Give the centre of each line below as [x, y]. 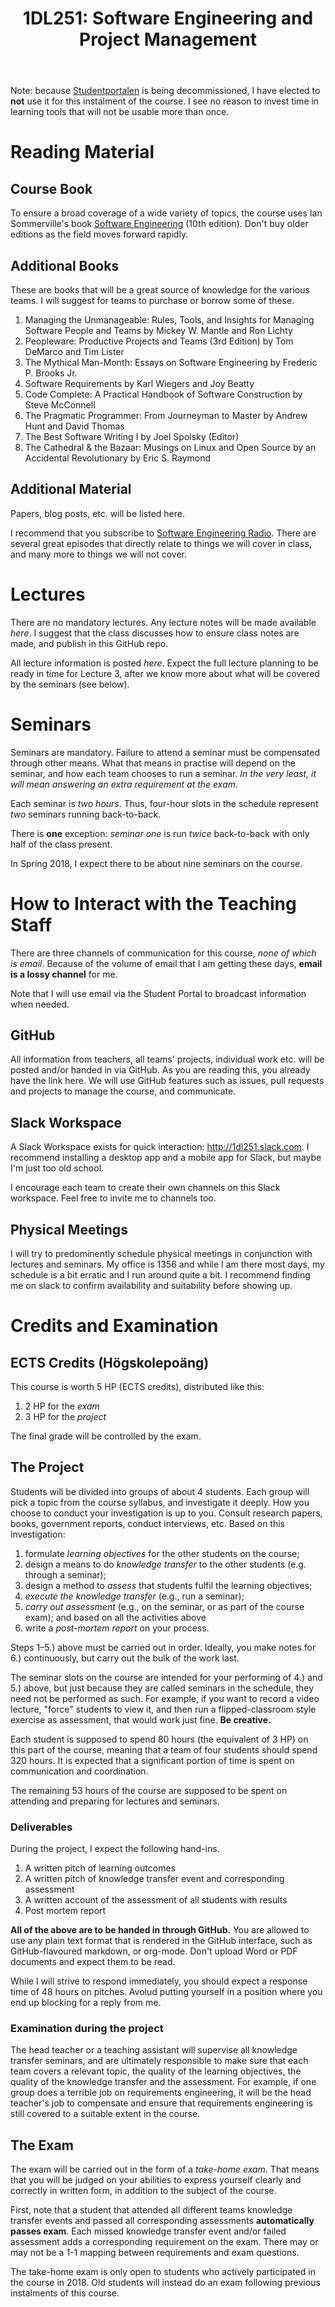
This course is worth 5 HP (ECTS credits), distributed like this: [137, 1387]
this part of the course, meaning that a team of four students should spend [164, 1749]
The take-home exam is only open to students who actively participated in [163, 2272]
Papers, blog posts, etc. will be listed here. [97, 513]
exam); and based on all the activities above [115, 1617]
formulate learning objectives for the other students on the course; [162, 1553]
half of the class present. [61, 844]
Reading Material [82, 152]
